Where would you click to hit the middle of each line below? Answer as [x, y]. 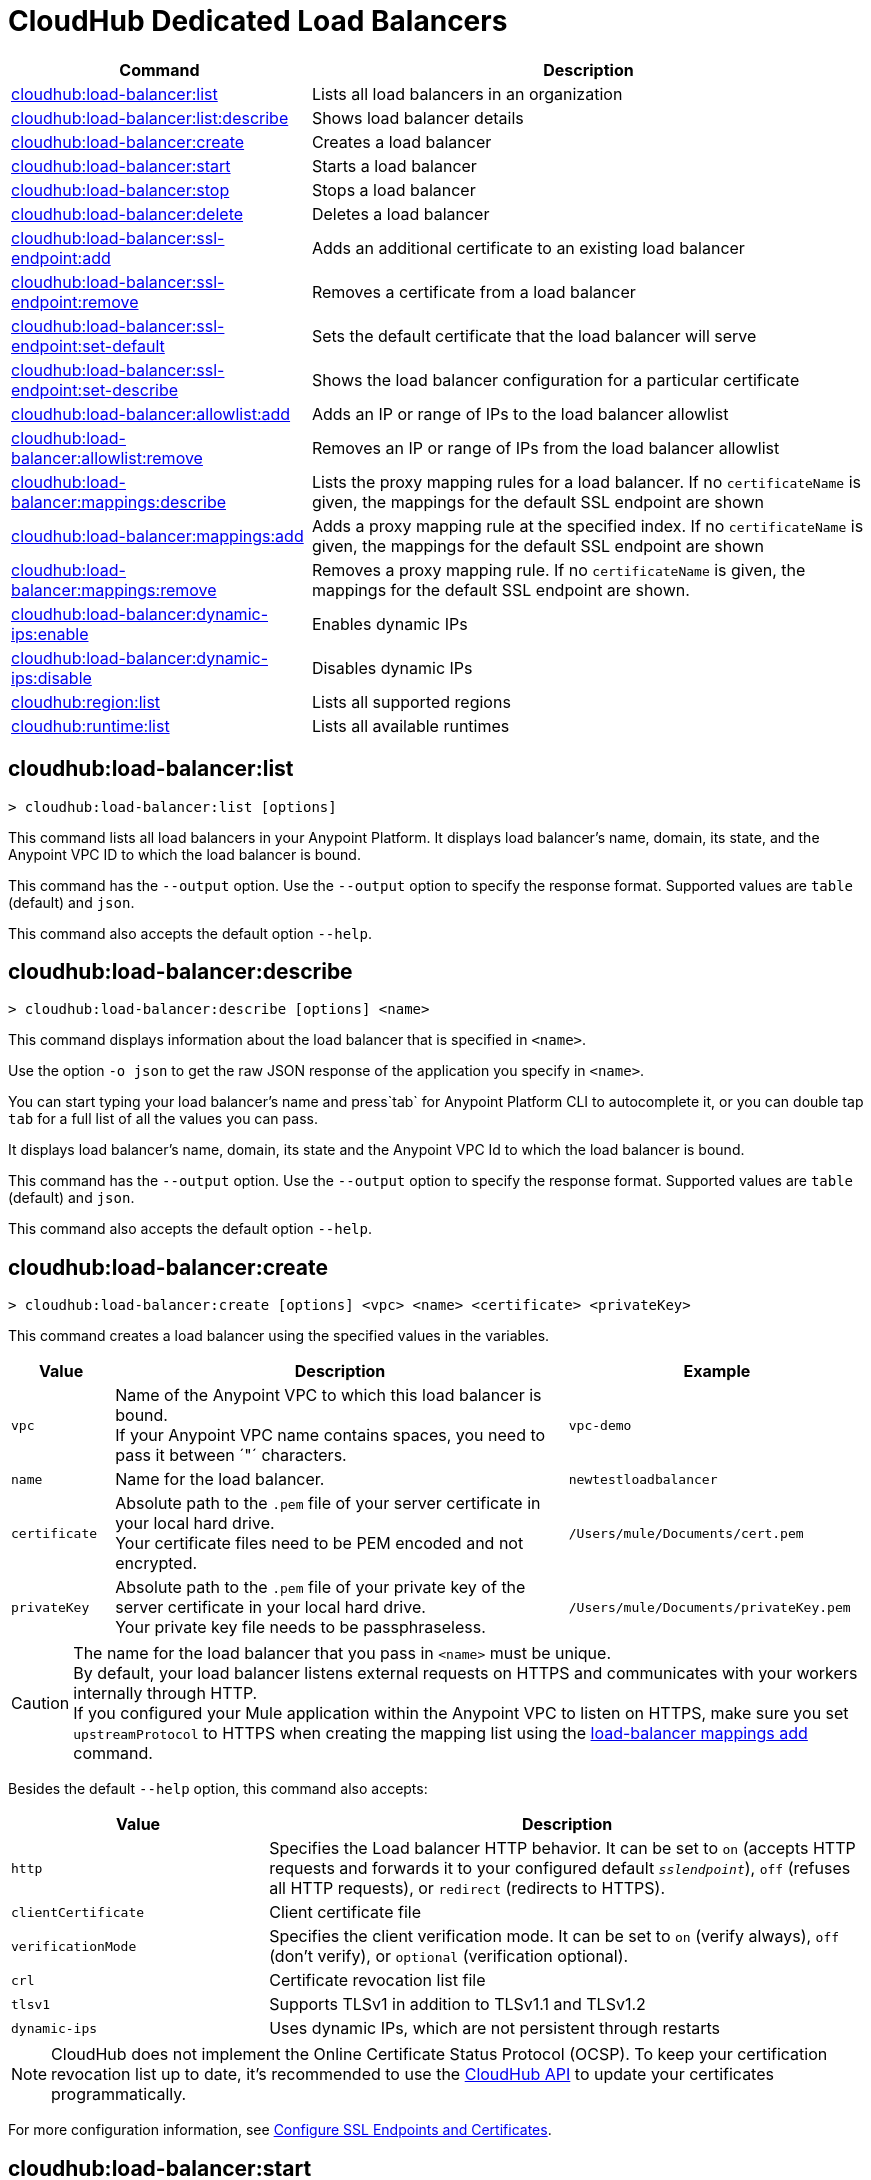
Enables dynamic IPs [389, 623]
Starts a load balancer [394, 165]
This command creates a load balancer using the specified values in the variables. [279, 1336]
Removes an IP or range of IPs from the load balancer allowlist [545, 447]
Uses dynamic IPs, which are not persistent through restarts [495, 2028]
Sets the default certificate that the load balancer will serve [534, 335]
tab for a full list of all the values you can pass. [163, 1119]
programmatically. [119, 2094]
